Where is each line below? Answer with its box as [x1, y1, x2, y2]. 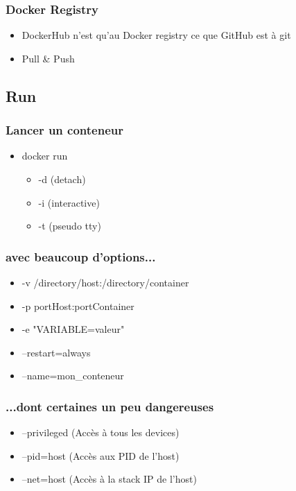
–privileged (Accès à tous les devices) [21, 425, 180, 440]
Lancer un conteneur [6, 121, 124, 139]
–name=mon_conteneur [21, 368, 124, 383]
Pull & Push [21, 51, 75, 65]
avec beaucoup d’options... [6, 248, 156, 265]
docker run [21, 148, 68, 163]
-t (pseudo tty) [38, 218, 101, 233]
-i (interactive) [38, 195, 100, 209]
